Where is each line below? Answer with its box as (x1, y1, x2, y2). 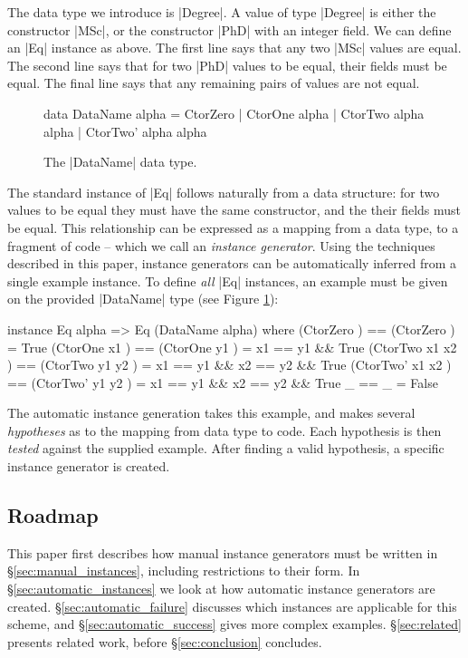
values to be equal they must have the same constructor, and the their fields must (7, 200, 462, 219)
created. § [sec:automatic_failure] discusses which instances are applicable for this (7, 596, 457, 615)
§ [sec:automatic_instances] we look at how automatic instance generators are (7, 579, 435, 598)
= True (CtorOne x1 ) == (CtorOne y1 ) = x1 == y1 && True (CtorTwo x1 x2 (7, 337, 457, 356)
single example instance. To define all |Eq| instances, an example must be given (7, 271, 448, 290)
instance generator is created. (7, 457, 170, 476)
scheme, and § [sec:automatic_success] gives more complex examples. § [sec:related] (7, 614, 462, 634)
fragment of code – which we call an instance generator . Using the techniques (7, 236, 435, 255)
